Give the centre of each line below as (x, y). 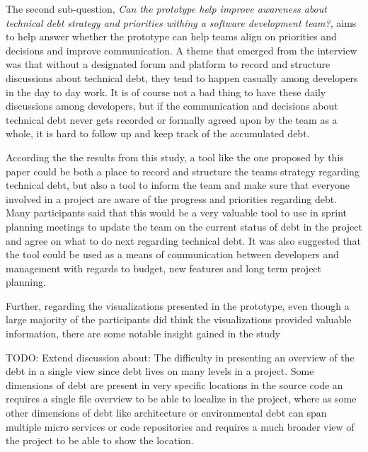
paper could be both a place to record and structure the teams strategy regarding (183, 171)
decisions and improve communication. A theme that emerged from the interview (182, 50)
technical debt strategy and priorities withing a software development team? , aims (181, 22)
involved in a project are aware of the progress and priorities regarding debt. (172, 198)
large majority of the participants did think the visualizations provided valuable (179, 319)
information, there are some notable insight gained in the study (143, 334)
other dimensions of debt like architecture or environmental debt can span (166, 413)
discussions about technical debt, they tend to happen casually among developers (182, 77)
